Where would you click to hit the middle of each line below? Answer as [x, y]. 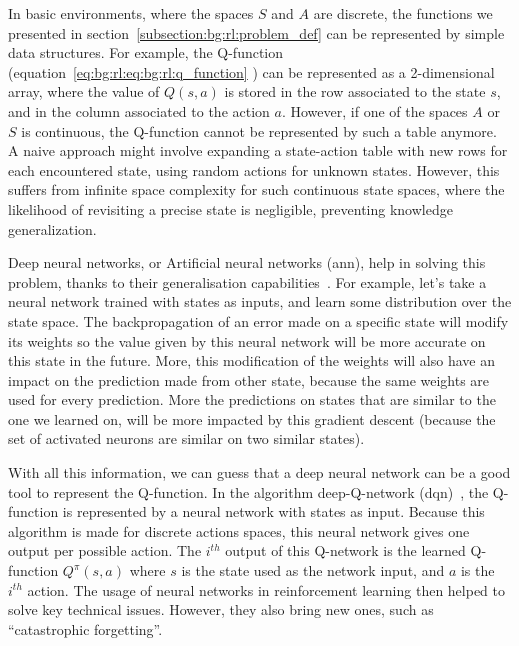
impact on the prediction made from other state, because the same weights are [249, 379]
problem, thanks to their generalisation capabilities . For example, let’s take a [247, 281]
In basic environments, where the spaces [131, 13]
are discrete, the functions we [403, 13]
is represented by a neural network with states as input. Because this [273, 511]
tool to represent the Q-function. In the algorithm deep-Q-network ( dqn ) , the [248, 491]
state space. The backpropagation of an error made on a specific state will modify [258, 320]
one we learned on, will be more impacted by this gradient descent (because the [252, 418]
